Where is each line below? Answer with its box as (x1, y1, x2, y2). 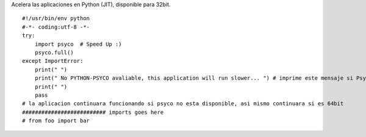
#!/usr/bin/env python (22, 15, 90, 22)
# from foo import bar (22, 118, 90, 124)
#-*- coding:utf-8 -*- (22, 23, 90, 30)
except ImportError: (22, 58, 84, 65)
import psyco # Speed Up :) (34, 40, 122, 47)
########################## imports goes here (22, 108, 164, 116)
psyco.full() (34, 49, 74, 56)
